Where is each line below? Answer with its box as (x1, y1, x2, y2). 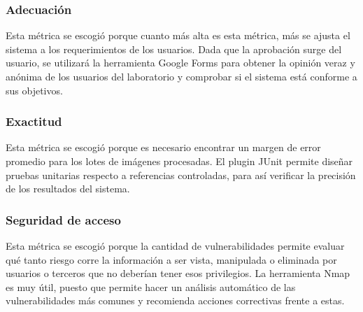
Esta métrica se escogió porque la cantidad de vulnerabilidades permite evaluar (6, 239, 345, 253)
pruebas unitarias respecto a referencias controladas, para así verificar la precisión (6, 167, 356, 182)
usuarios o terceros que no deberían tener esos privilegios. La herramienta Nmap (6, 266, 350, 281)
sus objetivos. (6, 83, 63, 97)
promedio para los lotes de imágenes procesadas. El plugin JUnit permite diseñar (6, 154, 353, 168)
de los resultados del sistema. (6, 181, 130, 196)
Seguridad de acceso (6, 211, 121, 228)
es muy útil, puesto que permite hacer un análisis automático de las (6, 279, 296, 294)
